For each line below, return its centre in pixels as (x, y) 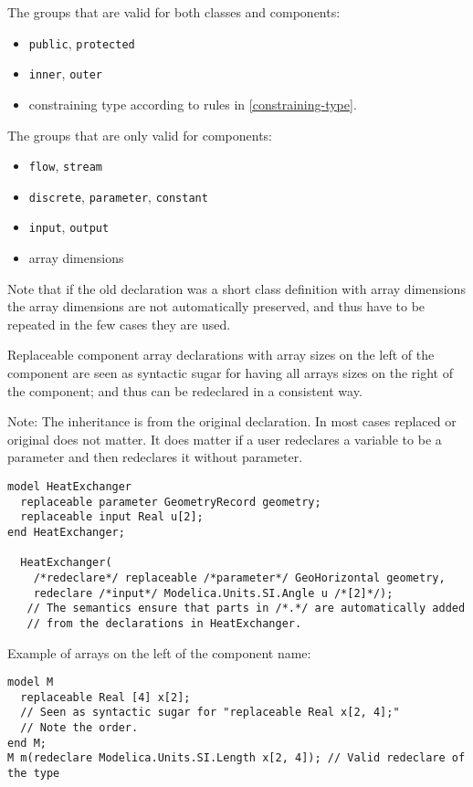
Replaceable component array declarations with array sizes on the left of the (221, 355)
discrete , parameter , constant (118, 196)
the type (34, 774)
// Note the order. (79, 728)
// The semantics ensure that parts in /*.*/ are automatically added (246, 609)
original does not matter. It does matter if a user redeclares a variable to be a (225, 439)
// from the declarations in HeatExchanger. (164, 623)
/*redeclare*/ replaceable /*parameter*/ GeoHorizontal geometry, (239, 577)
